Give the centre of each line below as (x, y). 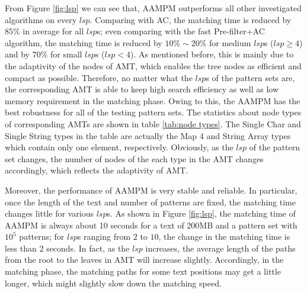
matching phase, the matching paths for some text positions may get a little (143, 271)
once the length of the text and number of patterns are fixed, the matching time (150, 202)
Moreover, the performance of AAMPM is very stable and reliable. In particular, (151, 190)
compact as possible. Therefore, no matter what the (99, 77)
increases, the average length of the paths (220, 248)
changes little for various (49, 213)
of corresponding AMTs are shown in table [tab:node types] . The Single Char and (153, 123)
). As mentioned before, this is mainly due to (212, 54)
